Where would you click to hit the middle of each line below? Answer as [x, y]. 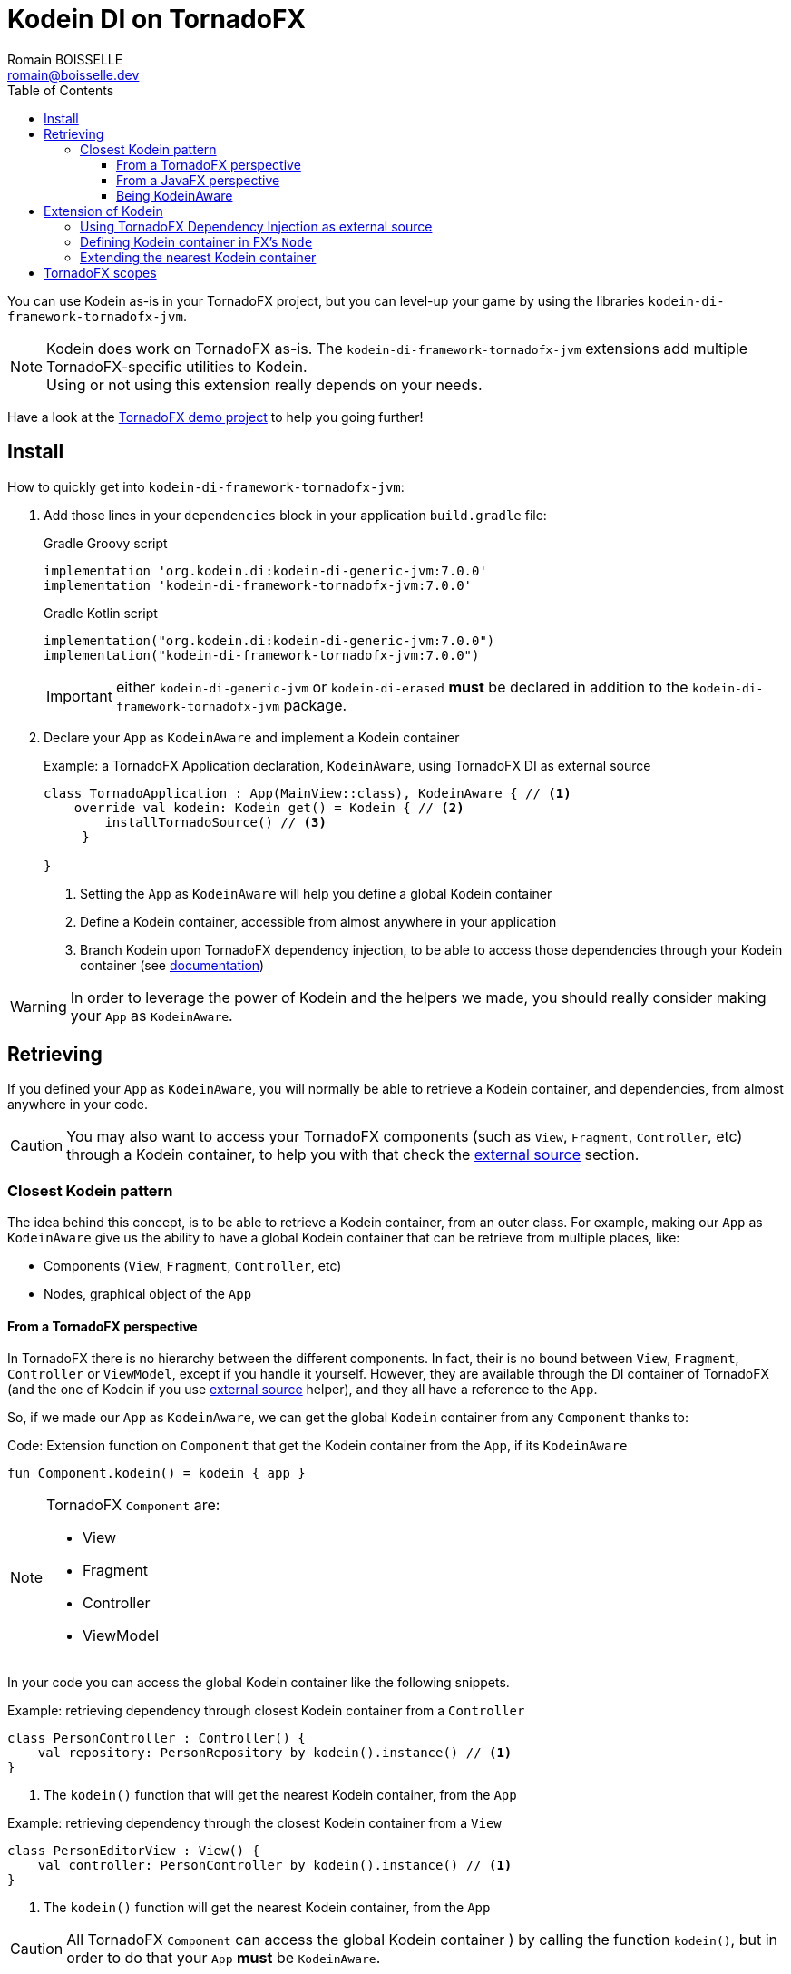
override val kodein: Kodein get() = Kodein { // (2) [269, 807]
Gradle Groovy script [106, 543]
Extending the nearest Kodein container [198, 257]
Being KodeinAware [175, 195]
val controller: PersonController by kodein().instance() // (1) [275, 1866]
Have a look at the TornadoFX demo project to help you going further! [215, 417]
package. [315, 705]
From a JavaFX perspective [198, 180]
